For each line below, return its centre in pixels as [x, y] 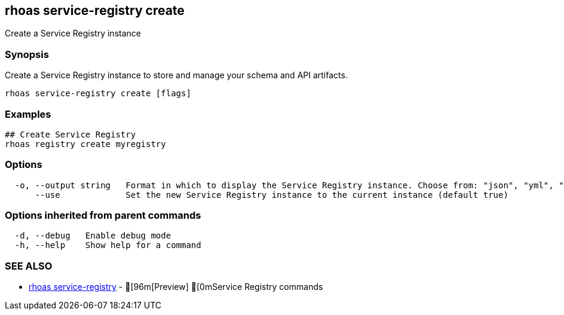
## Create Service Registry [70, 134]
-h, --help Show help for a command [108, 245]
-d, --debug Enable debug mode [93, 236]
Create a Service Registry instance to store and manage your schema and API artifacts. [176, 75]
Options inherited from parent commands [103, 215]
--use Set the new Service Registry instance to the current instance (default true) [272, 195]
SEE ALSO [29, 266]
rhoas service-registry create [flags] [98, 94]
